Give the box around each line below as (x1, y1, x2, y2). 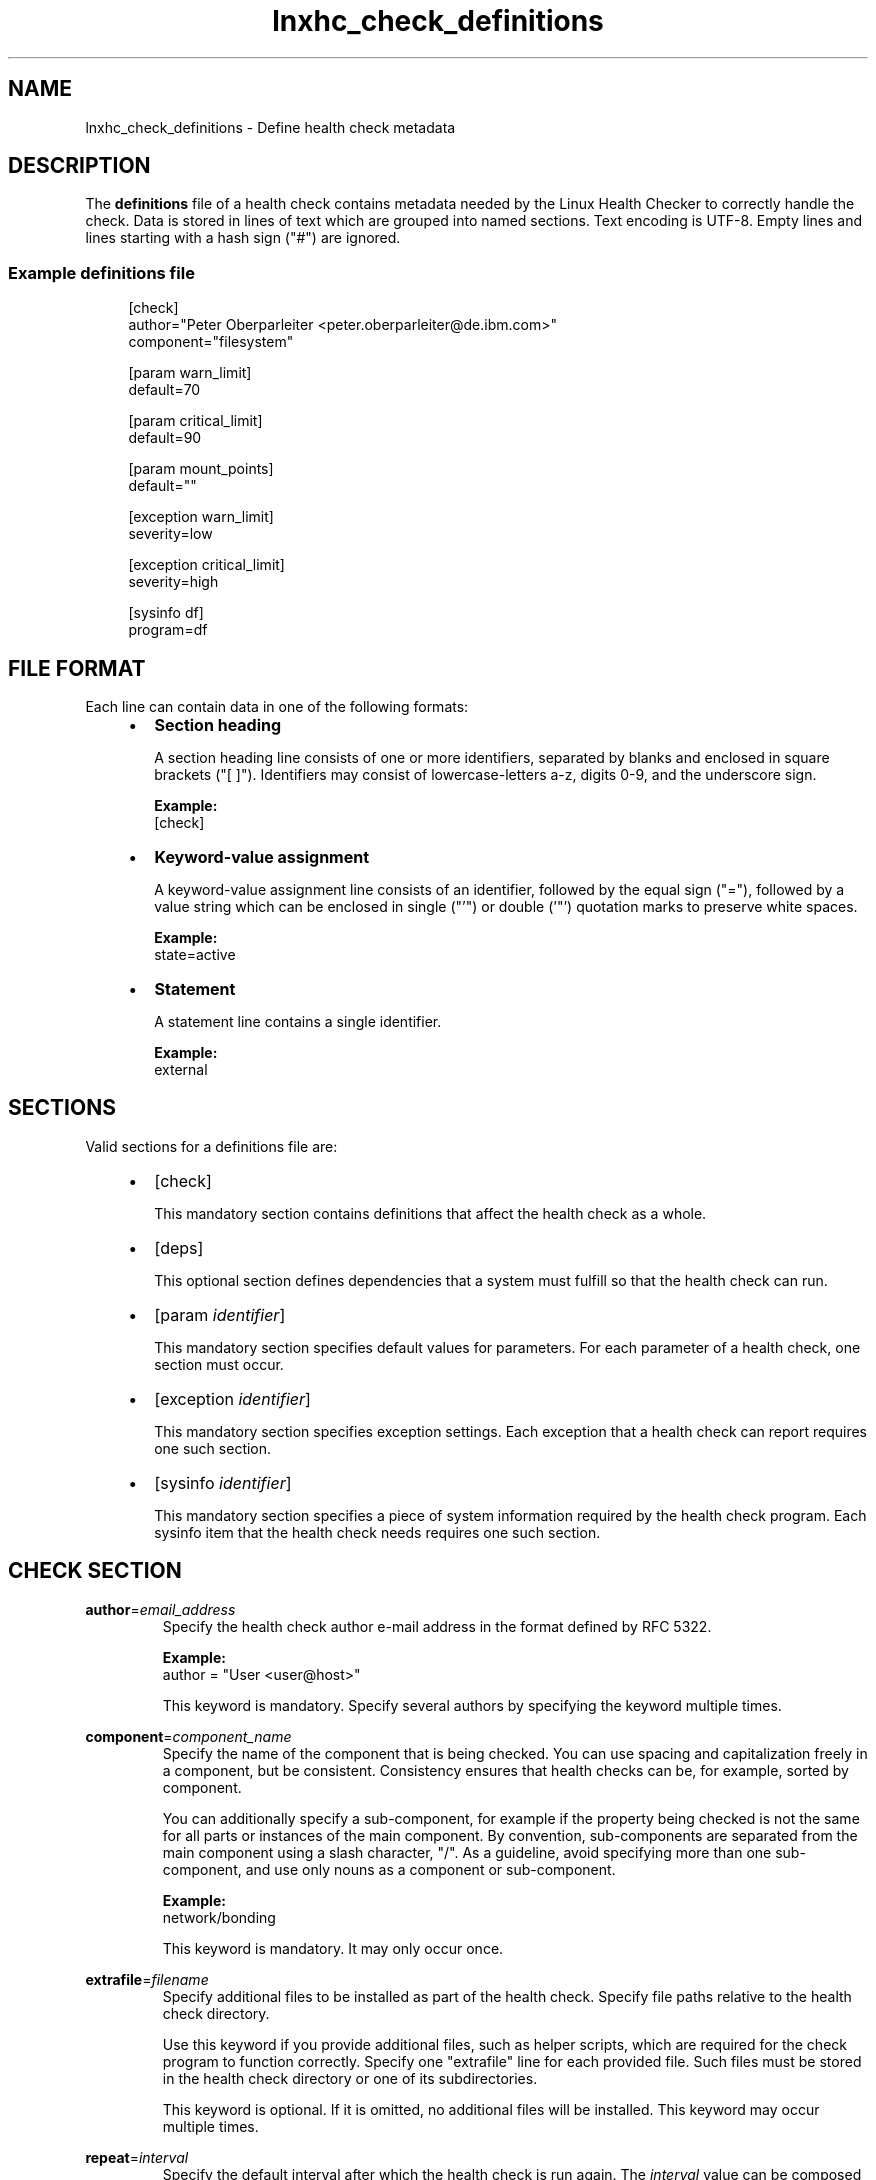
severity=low (128, 525, 213, 543)
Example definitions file (8, 262, 195, 283)
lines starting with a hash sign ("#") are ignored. (85, 229, 401, 247)
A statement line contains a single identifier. (154, 1013, 442, 1031)
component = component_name (85, 1727, 292, 1745)
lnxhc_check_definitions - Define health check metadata (85, 118, 456, 136)
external (154, 1061, 208, 1079)
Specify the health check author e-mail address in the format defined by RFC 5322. (162, 1617, 712, 1635)
